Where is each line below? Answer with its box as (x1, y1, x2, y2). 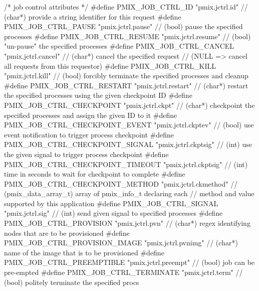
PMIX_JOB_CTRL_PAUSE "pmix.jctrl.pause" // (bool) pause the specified (4, 21, 243, 32)
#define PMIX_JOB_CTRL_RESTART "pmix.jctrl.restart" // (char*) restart (4, 80, 248, 90)
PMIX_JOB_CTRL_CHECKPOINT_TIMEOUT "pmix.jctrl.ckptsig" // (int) (4, 159, 248, 169)
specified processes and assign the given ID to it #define (4, 109, 177, 120)
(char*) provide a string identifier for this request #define (4, 11, 181, 22)
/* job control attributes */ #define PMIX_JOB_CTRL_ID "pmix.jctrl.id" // (4, 2, 248, 12)
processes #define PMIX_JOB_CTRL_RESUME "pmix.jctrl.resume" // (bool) (4, 31, 251, 41)
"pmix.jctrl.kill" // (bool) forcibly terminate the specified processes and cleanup (4, 70, 248, 81)
